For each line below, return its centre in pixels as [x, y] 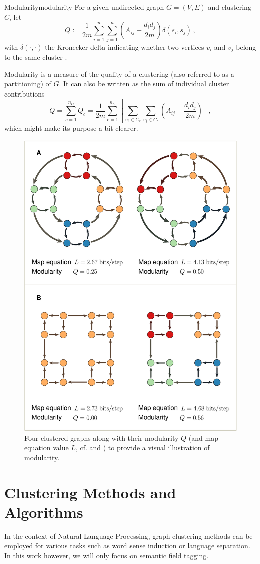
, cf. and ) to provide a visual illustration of [143, 448]
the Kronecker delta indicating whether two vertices [124, 46]
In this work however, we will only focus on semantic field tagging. [106, 555]
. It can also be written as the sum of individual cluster [144, 84]
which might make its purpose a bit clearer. [71, 128]
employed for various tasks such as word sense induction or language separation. [127, 546]
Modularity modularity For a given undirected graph [84, 7]
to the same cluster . [36, 57]
